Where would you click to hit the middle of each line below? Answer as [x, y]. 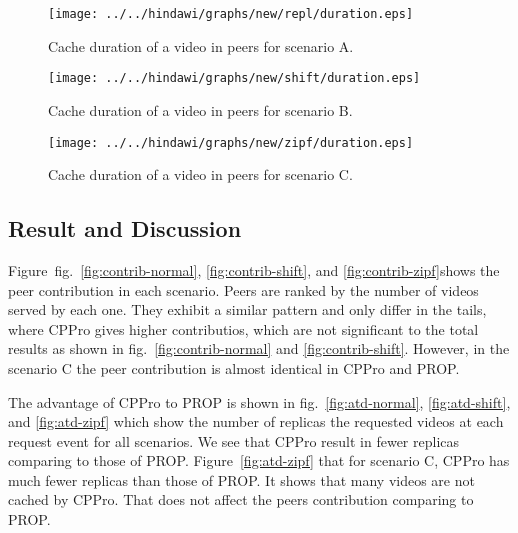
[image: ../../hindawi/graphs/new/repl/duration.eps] [231, 14]
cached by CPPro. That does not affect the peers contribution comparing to [241, 499]
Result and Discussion [125, 228]
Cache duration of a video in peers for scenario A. [201, 45]
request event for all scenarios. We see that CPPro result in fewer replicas [234, 440]
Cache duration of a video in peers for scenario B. [200, 109]
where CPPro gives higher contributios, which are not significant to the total [243, 328]
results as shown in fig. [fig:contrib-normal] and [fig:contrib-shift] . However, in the [259, 348]
